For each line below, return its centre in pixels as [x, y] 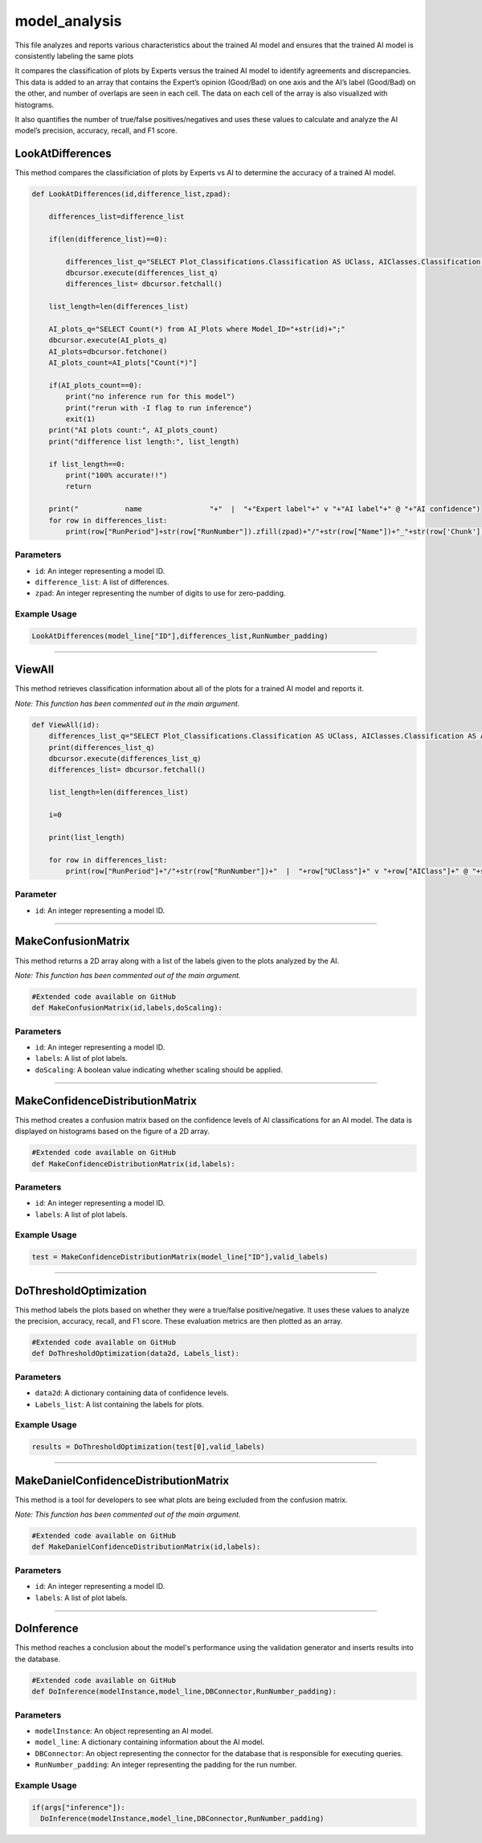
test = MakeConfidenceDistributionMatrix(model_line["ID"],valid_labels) [180, 1257]
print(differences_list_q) [102, 747]
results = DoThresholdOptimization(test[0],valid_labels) [148, 1447]
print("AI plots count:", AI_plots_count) [133, 430]
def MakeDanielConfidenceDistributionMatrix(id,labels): [146, 1547]
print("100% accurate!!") [116, 475]
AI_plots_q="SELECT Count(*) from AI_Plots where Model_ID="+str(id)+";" [197, 329]
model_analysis [68, 21]
